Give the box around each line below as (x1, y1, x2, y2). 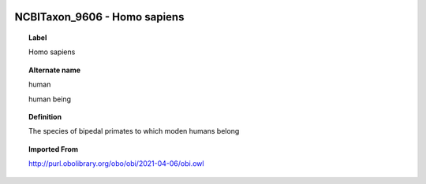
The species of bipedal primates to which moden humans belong (28, 127, 240, 136)
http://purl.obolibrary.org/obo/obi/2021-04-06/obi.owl (28, 159, 204, 168)
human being (28, 94, 71, 104)
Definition (28, 112, 62, 121)
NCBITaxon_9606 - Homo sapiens (14, 10, 185, 24)
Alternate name (28, 65, 81, 75)
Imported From (28, 144, 79, 153)
